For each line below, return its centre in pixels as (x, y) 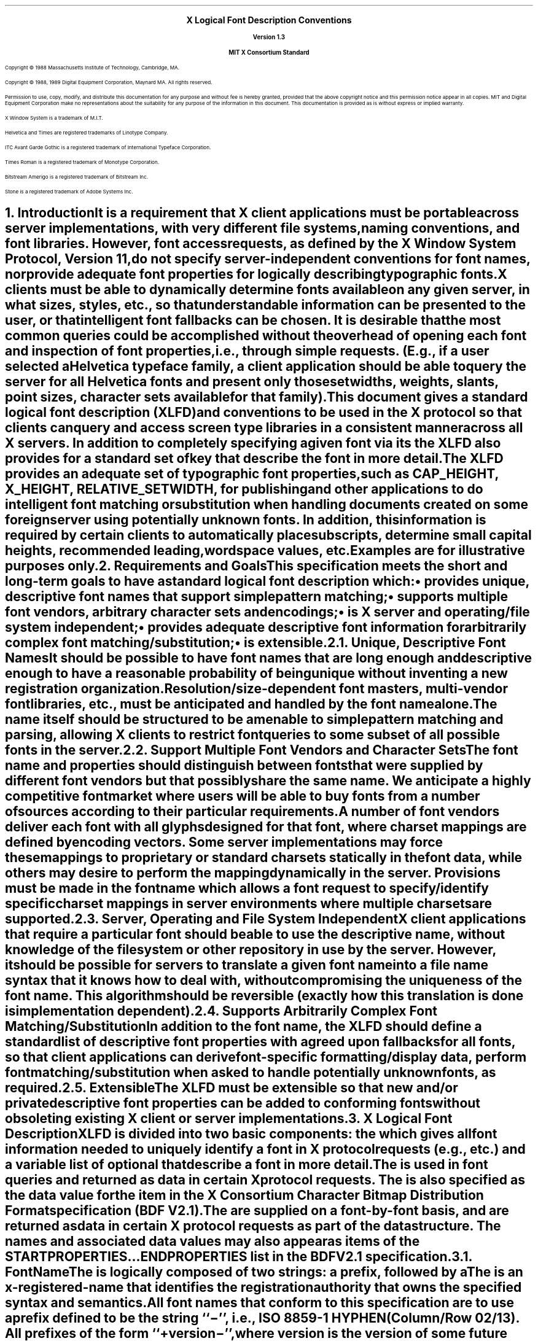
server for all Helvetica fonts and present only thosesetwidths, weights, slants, (252, 382)
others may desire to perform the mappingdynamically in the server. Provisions (253, 873)
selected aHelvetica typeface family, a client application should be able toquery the (266, 367)
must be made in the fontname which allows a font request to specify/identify (247, 888)
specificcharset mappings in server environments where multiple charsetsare (248, 904)
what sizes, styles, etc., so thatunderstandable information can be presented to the (265, 305)
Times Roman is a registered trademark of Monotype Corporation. (82, 162)
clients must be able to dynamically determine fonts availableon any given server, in (267, 290)
